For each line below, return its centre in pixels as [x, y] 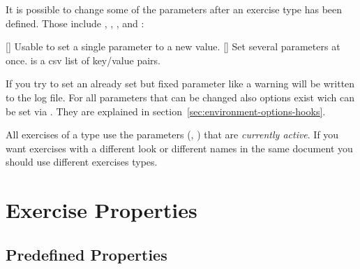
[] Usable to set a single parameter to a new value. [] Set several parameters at [173, 46]
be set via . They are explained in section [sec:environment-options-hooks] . [166, 111]
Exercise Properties [102, 210]
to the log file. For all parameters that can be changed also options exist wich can [180, 97]
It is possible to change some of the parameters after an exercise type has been [174, 9]
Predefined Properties [87, 254]
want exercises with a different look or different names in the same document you [179, 148]
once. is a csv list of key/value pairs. [83, 60]
